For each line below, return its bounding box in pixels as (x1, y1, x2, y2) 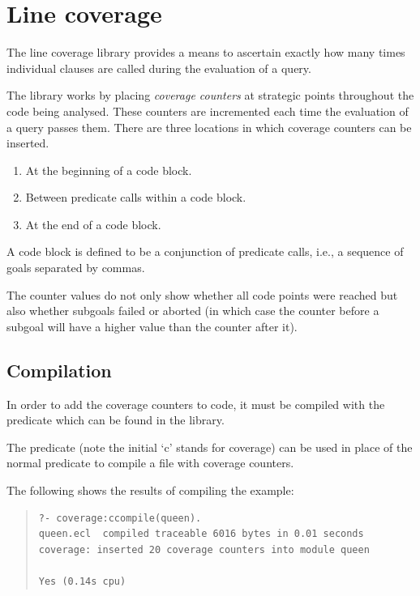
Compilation (6, 357, 112, 382)
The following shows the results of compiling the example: (6, 482, 294, 499)
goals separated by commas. (6, 259, 145, 276)
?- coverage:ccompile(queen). (38, 512, 202, 524)
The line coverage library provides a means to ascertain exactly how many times (6, 44, 405, 61)
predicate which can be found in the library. (6, 411, 225, 428)
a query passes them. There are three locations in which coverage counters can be (6, 118, 412, 135)
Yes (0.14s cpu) (38, 575, 126, 587)
